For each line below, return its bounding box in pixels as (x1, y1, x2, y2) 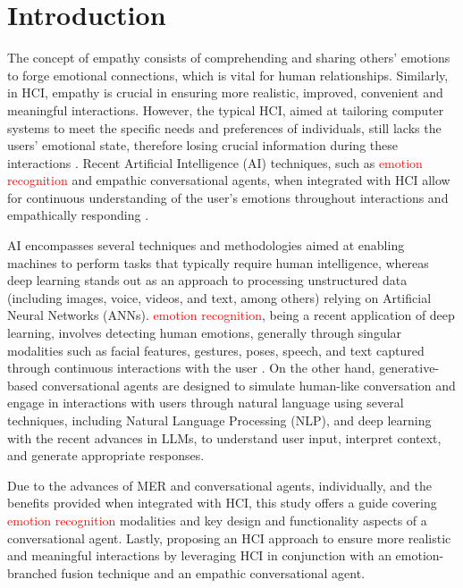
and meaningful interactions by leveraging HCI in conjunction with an (7, 546, 391, 565)
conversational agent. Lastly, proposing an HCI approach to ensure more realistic (7, 528, 451, 547)
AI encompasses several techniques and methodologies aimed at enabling (7, 236, 405, 255)
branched (7, 563, 57, 582)
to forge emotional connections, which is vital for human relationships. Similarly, (7, 65, 449, 84)
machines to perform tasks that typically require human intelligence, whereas (7, 253, 429, 272)
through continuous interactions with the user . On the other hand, (7, 358, 375, 377)
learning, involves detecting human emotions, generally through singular (7, 323, 402, 342)
